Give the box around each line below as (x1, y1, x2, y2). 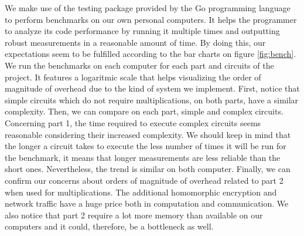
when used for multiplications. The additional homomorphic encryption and (5, 186, 277, 198)
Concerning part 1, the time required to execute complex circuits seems (5, 116, 261, 129)
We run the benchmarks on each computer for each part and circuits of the (5, 59, 274, 71)
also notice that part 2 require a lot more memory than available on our (5, 208, 263, 221)
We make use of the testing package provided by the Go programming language (5, 2, 291, 14)
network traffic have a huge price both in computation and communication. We (5, 197, 289, 210)
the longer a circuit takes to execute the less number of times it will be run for (5, 140, 286, 152)
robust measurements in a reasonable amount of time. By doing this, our (5, 36, 266, 48)
